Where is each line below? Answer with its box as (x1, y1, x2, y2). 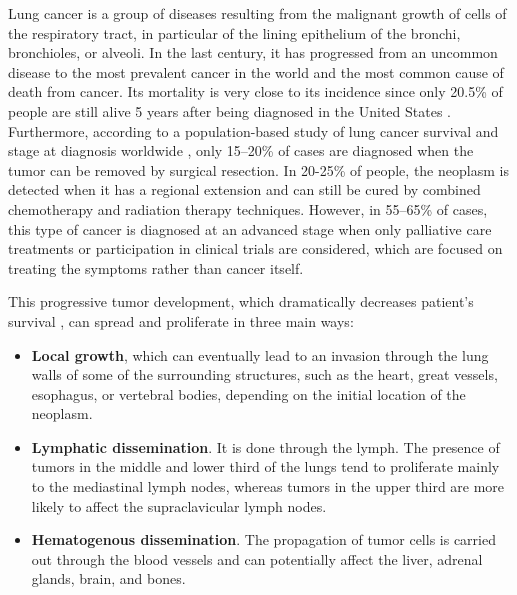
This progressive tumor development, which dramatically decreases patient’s (8, 291, 474, 312)
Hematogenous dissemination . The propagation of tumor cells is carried (31, 529, 496, 550)
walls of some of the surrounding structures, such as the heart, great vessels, (31, 364, 498, 385)
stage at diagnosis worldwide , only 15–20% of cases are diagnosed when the (8, 140, 474, 161)
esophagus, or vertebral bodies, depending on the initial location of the (31, 383, 466, 404)
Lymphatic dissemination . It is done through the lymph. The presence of (31, 436, 500, 457)
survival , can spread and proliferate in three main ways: (8, 310, 354, 331)
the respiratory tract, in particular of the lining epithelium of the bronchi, (8, 22, 461, 43)
